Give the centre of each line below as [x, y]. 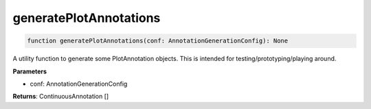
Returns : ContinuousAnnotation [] [61, 97]
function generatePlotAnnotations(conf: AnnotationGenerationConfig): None [158, 41]
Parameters [30, 71]
